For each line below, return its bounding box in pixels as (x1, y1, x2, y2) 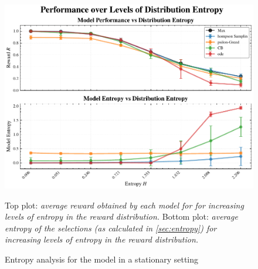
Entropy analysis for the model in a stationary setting (5, 253, 199, 265)
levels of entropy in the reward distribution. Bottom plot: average (5, 210, 238, 223)
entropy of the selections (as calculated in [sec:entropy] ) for (5, 221, 217, 234)
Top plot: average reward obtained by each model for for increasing (5, 199, 244, 211)
